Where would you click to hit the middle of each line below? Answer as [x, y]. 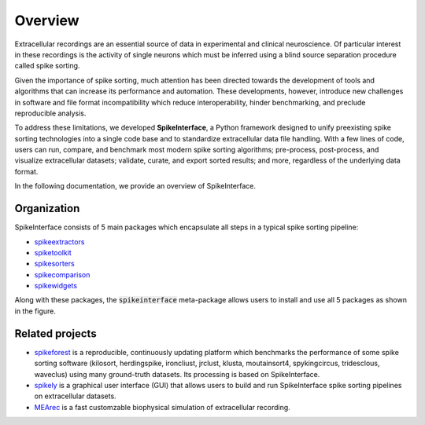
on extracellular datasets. [76, 396]
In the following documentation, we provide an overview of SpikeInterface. [135, 186]
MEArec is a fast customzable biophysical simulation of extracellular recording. [162, 407]
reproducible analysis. [50, 113]
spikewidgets [56, 286]
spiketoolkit [53, 252]
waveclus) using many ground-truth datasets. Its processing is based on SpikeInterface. [177, 374]
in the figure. [35, 311]
